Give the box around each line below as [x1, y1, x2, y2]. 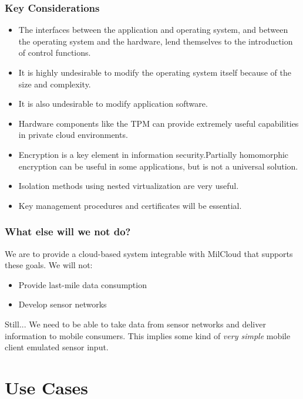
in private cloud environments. [18, 129, 128, 141]
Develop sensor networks [18, 298, 107, 310]
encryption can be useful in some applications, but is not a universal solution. [18, 160, 298, 172]
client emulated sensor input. [5, 341, 109, 353]
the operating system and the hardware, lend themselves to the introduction [18, 35, 293, 47]
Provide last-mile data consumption [18, 278, 147, 290]
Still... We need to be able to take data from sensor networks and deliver [5, 317, 266, 330]
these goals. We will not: [5, 259, 93, 271]
